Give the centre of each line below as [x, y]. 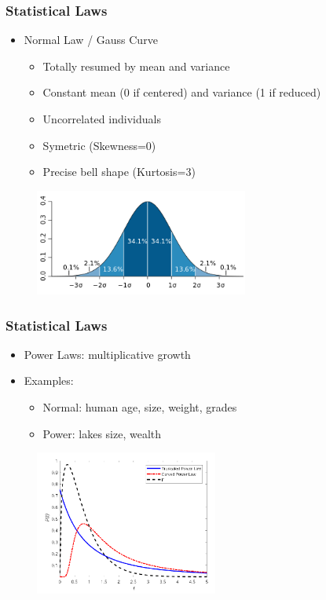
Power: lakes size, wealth [102, 433]
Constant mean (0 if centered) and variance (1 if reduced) [182, 92]
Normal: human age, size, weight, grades [140, 407]
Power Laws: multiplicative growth [107, 354]
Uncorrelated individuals [102, 119]
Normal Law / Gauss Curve [91, 40]
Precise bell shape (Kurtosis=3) [119, 172]
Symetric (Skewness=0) [99, 145]
